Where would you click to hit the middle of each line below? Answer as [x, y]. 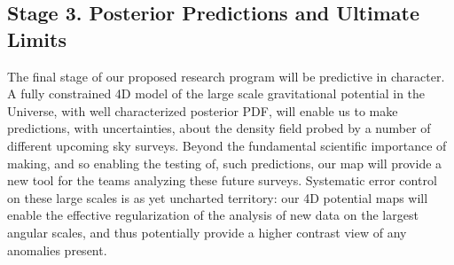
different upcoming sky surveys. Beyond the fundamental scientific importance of [227, 145]
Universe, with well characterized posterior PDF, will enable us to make [203, 110]
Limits [37, 39]
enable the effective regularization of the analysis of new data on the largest [213, 215]
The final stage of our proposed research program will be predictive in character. [226, 76]
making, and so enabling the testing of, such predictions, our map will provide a [225, 163]
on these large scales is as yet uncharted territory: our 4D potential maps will [218, 197]
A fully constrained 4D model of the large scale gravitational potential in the [216, 94]
